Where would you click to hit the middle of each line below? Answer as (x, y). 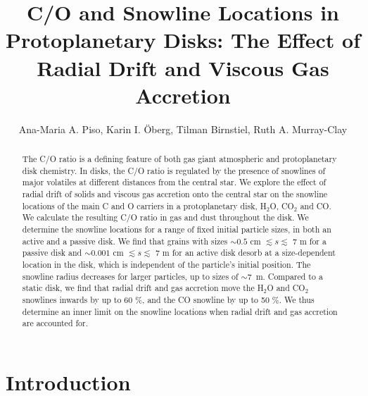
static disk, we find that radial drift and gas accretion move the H (143, 288)
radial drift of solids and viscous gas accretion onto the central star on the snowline (175, 194)
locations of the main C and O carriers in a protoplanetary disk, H (144, 205)
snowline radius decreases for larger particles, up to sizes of (130, 276)
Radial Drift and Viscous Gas (183, 67)
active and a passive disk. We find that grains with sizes (125, 241)
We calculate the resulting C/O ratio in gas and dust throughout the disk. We (165, 217)
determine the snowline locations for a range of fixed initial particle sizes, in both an (177, 229)
